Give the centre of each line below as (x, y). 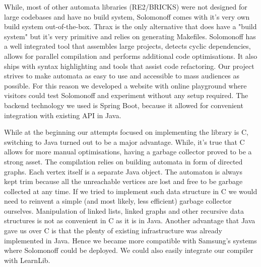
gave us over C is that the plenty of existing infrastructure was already (113, 231)
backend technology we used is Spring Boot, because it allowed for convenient (124, 105)
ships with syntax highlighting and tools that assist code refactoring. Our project (129, 66)
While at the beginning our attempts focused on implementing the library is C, (126, 132)
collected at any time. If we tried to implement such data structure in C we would (131, 191)
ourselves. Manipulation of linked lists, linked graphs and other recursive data (124, 210)
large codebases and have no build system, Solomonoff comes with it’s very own (127, 16)
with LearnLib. (27, 260)
